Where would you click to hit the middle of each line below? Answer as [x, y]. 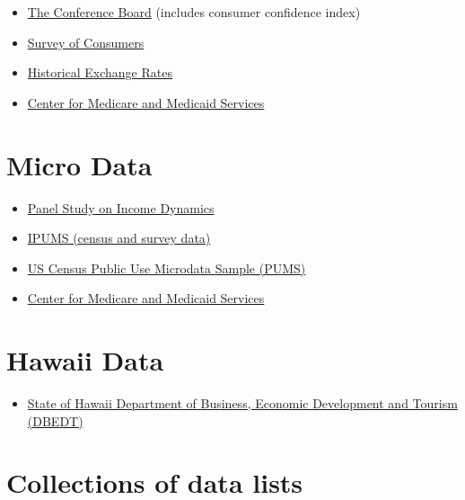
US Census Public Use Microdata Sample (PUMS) [167, 268]
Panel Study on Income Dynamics [121, 207]
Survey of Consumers [86, 42]
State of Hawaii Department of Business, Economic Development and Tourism [242, 403]
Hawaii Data [85, 360]
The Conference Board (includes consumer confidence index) [194, 12]
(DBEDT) [55, 420]
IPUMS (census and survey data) [119, 238]
